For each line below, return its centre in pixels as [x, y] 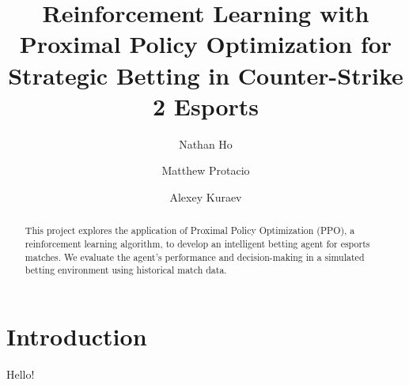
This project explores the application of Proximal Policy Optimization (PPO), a [190, 230]
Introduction [77, 336]
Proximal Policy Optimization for [206, 44]
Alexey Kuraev [206, 196]
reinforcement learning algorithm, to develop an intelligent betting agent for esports [197, 243]
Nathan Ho [206, 143]
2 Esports [206, 106]
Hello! [21, 374]
